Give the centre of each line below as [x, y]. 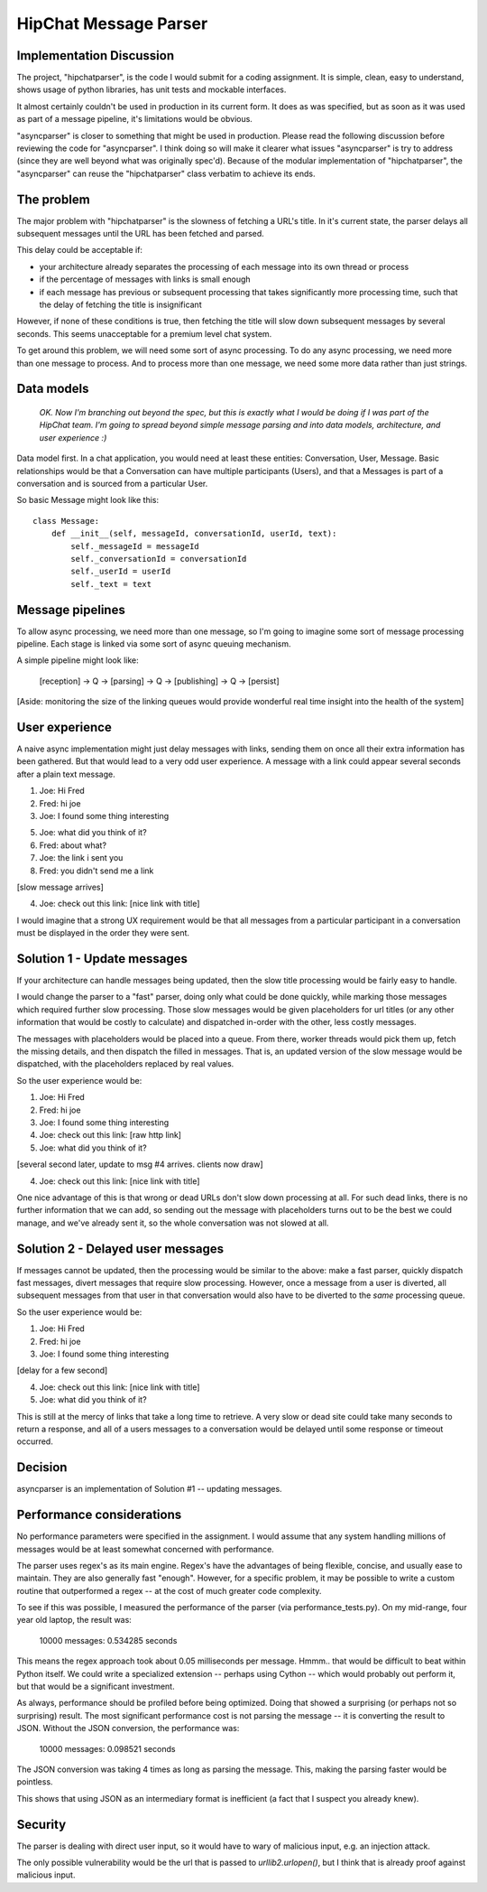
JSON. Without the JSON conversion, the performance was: [128, 1729]
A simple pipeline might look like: [78, 660]
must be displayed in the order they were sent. [103, 933]
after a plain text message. [66, 774]
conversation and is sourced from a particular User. [112, 483]
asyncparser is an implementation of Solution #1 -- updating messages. [150, 1489]
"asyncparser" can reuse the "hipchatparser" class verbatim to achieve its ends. [166, 173]
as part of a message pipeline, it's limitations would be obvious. [134, 119]
